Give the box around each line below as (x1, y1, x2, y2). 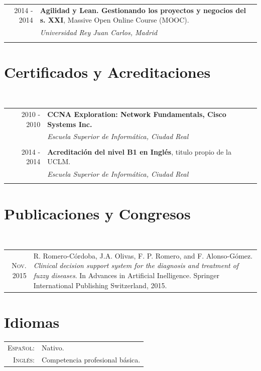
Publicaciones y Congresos (4, 203, 191, 223)
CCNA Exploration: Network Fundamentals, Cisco (47, 109, 226, 119)
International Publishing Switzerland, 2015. (33, 280, 167, 290)
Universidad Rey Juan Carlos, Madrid (40, 27, 158, 38)
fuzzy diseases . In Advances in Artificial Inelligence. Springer (33, 270, 219, 280)
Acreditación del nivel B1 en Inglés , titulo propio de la (47, 146, 232, 157)
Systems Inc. (47, 118, 92, 129)
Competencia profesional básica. (42, 354, 141, 365)
